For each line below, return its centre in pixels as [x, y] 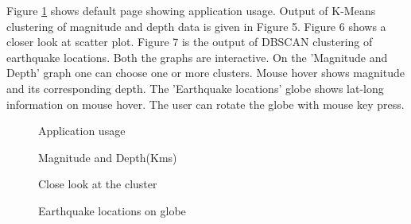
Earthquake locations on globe [112, 210]
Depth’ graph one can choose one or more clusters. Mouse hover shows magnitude [205, 73]
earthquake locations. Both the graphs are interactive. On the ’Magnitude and [197, 57]
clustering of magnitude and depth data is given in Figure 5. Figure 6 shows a [196, 26]
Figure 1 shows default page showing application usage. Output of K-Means [191, 10]
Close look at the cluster [98, 184]
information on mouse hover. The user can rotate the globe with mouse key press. [205, 104]
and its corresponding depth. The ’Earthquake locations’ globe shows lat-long [195, 88]
